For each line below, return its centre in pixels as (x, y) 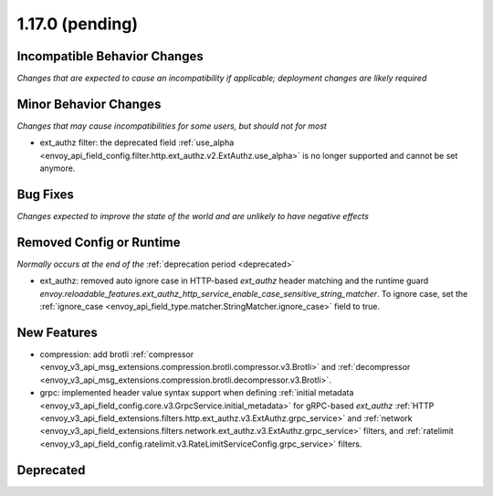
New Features (57, 332)
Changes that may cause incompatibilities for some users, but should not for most (172, 126)
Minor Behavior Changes (89, 104)
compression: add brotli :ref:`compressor (117, 354)
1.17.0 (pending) (78, 24)
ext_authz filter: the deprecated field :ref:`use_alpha (137, 142)
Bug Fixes (46, 194)
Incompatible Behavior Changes (110, 56)
